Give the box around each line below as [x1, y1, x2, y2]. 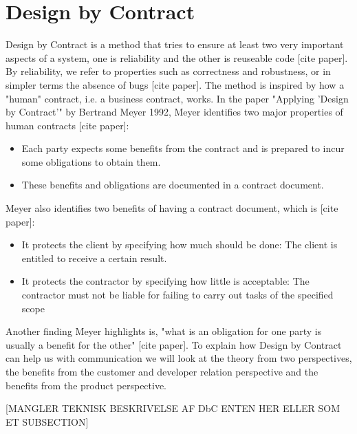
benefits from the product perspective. [6, 378, 167, 392]
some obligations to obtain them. [21, 154, 161, 169]
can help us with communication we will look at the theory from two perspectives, [6, 351, 352, 365]
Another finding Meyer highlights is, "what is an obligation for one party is [6, 324, 322, 338]
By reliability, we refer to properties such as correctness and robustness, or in [6, 64, 331, 78]
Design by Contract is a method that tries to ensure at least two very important [6, 37, 344, 52]
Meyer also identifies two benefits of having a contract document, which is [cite [6, 201, 338, 215]
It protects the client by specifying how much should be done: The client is [21, 237, 338, 252]
